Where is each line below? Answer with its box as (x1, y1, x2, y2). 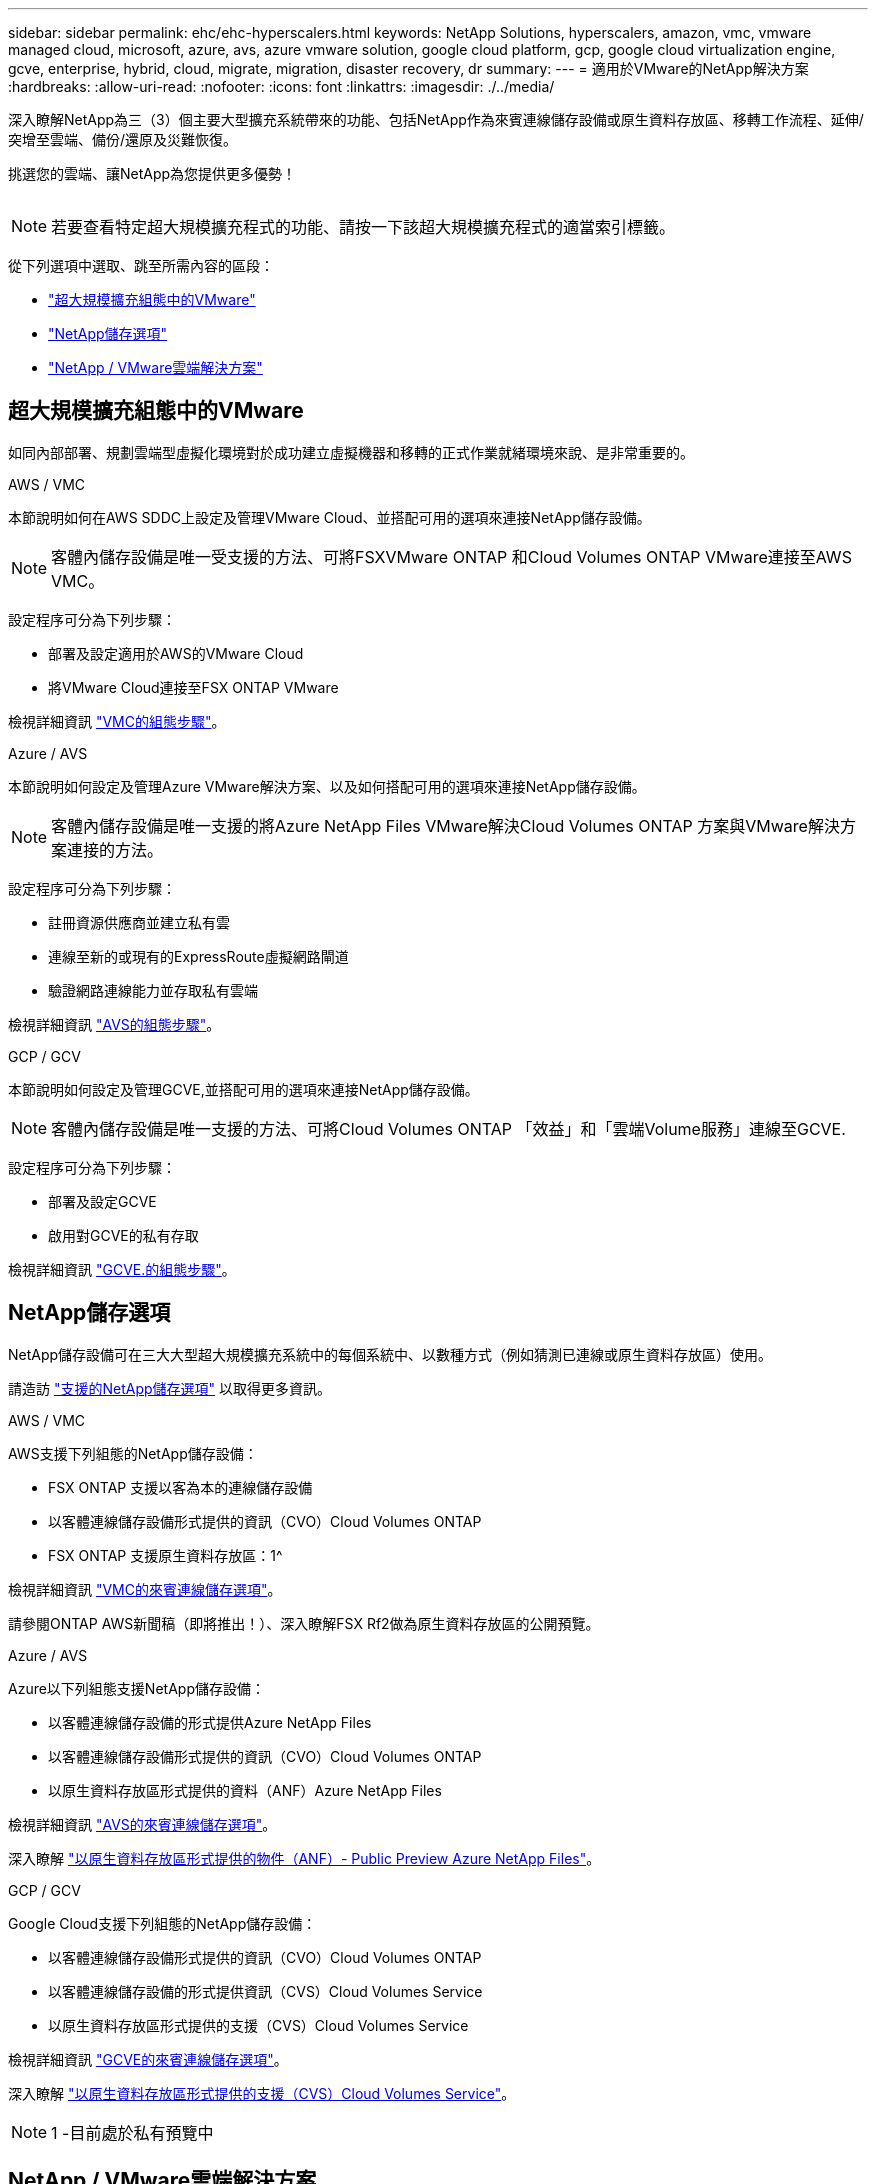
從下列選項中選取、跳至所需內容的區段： (8, 257, 274, 274)
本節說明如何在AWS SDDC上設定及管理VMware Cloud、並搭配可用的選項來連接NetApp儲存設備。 (8, 508, 651, 526)
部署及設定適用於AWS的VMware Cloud (48, 644, 304, 662)
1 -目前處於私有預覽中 (51, 2122, 214, 2143)
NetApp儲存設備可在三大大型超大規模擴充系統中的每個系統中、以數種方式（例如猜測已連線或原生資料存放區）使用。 (8, 1345, 773, 1363)
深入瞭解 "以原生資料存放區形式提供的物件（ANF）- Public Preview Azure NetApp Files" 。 (8, 1849, 601, 1867)
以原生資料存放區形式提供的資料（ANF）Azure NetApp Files (48, 1781, 442, 1799)
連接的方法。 (67, 839, 164, 860)
